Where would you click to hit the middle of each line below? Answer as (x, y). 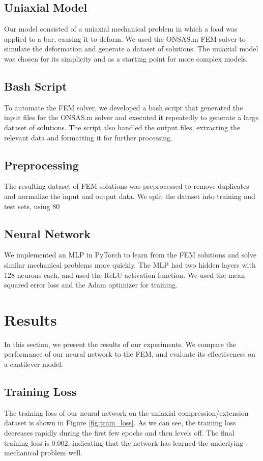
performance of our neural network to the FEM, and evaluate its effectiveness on (130, 354)
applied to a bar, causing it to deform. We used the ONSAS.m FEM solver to (125, 38)
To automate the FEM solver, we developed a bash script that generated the (124, 107)
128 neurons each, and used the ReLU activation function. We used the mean (125, 275)
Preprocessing (41, 165)
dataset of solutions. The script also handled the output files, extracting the (122, 127)
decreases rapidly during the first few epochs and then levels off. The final (119, 433)
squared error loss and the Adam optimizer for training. (91, 285)
